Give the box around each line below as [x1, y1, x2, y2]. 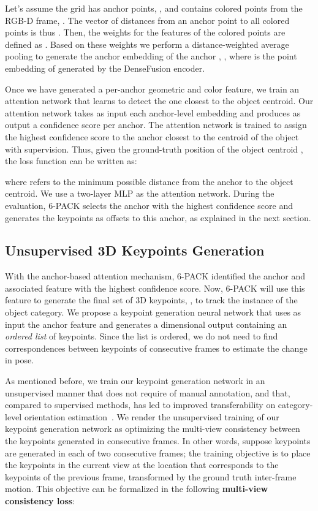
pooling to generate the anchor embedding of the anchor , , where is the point [5, 50, 297, 62]
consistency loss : [5, 494, 75, 507]
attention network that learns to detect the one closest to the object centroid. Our [5, 94, 314, 107]
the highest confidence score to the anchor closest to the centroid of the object [5, 130, 299, 143]
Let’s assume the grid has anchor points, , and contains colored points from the [5, 2, 303, 14]
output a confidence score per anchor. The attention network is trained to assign [5, 118, 307, 131]
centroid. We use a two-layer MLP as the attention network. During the [5, 187, 274, 200]
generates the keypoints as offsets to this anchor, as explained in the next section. [5, 211, 311, 224]
